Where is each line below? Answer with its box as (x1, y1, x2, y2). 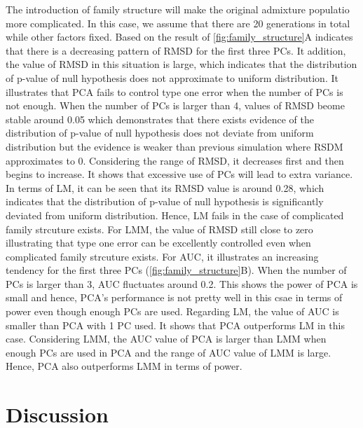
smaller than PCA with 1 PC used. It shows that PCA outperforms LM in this (6, 317, 345, 332)
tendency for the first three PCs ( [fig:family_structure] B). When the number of (6, 263, 347, 277)
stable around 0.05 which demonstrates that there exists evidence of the (6, 111, 314, 126)
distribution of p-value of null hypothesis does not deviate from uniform (6, 125, 314, 140)
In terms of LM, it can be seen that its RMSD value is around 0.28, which (6, 180, 324, 195)
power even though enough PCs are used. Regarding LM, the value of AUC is (6, 304, 339, 319)
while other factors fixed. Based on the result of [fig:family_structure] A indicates (6, 29, 353, 44)
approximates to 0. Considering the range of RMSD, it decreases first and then (6, 153, 344, 167)
